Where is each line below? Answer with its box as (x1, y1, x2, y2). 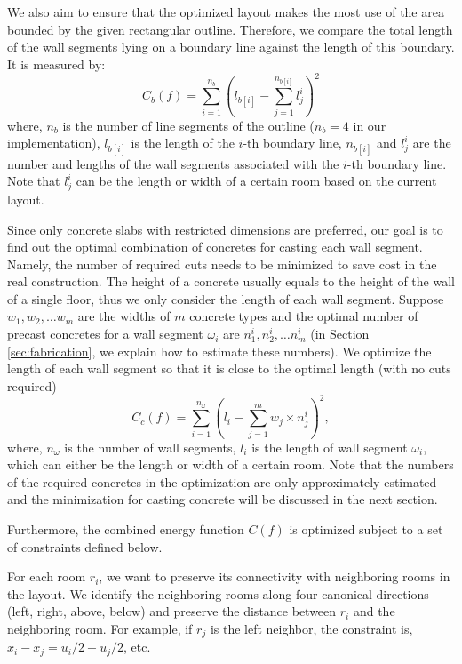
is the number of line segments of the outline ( (62, 116, 315, 134)
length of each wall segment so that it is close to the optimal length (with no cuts (7, 359, 451, 378)
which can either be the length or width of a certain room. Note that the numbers (7, 455, 454, 474)
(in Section (310, 324, 370, 343)
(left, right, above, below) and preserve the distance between (7, 602, 337, 620)
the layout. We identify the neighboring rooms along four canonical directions (7, 584, 429, 603)
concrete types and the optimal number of (189, 307, 418, 325)
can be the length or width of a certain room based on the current (76, 172, 437, 190)
